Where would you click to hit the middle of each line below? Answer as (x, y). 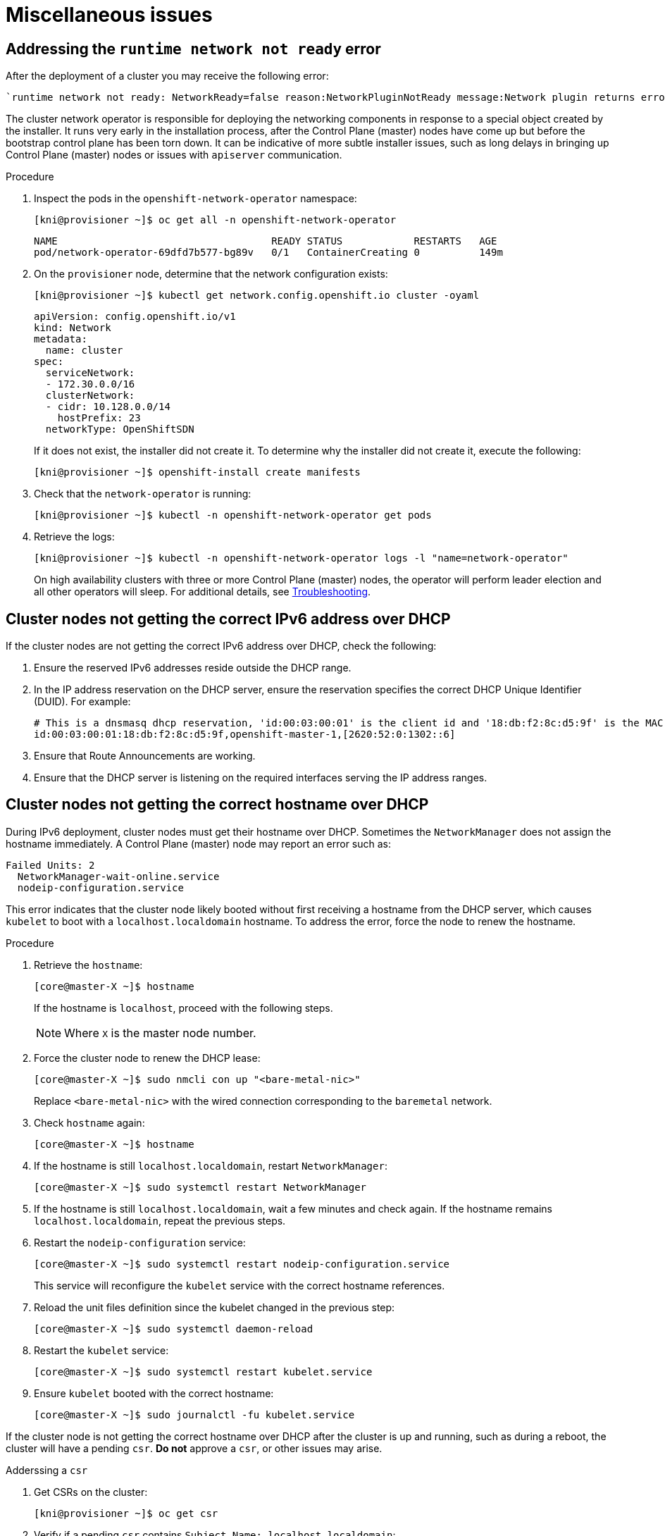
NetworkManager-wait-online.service (118, 876)
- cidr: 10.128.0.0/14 (108, 407)
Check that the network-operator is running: (143, 494)
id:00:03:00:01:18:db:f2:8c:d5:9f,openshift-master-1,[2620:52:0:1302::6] (245, 735)
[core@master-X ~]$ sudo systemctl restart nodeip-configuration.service (242, 1264)
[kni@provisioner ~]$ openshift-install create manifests (197, 472)
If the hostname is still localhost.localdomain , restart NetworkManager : (211, 1165)
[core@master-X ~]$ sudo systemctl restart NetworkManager (200, 1187)
